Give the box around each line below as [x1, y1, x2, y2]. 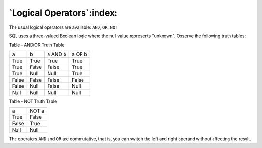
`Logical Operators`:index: [9, 7, 118, 18]
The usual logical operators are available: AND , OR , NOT [9, 24, 118, 30]
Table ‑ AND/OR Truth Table [9, 42, 65, 48]
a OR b [71, 51, 87, 58]
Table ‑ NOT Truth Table [9, 99, 57, 104]
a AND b [47, 51, 66, 58]
